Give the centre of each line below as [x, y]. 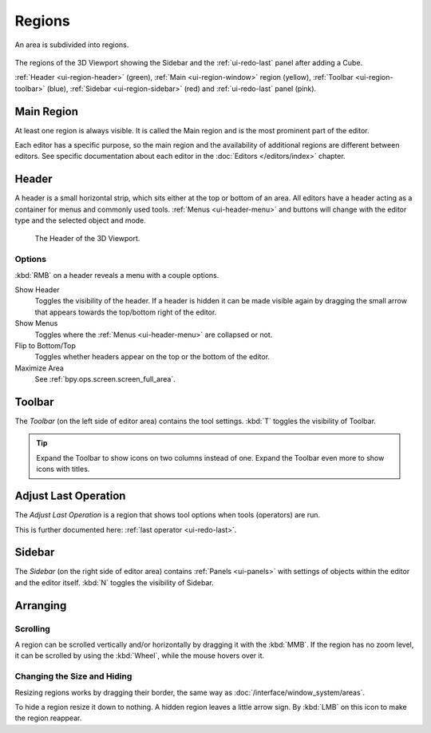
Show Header [37, 290]
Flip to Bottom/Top [45, 345]
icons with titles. [63, 469]
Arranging [41, 606]
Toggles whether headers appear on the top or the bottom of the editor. [152, 357]
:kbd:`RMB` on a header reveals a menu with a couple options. [117, 275]
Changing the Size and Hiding [73, 676]
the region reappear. [48, 718]
